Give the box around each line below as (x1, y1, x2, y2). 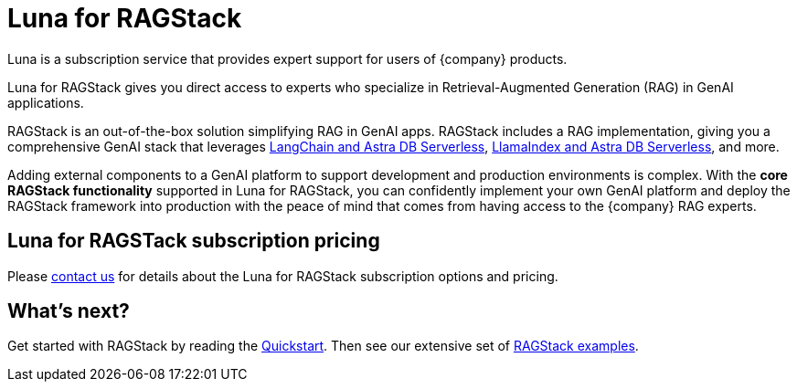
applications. (7, 94, 84, 110)
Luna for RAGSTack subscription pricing (7, 229, 380, 253)
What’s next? (7, 300, 130, 323)
